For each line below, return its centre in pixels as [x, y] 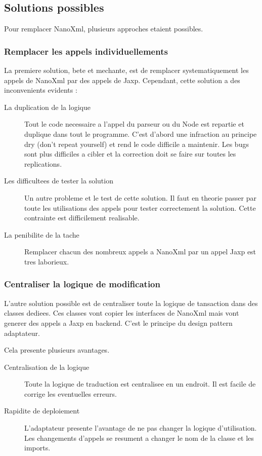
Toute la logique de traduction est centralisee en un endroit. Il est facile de [140, 384]
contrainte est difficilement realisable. [82, 218]
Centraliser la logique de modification [82, 284]
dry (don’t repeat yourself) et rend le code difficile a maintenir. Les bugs [137, 144]
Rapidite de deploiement [42, 411]
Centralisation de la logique [47, 367]
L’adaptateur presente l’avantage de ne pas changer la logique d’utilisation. [141, 428]
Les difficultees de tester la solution [59, 181]
